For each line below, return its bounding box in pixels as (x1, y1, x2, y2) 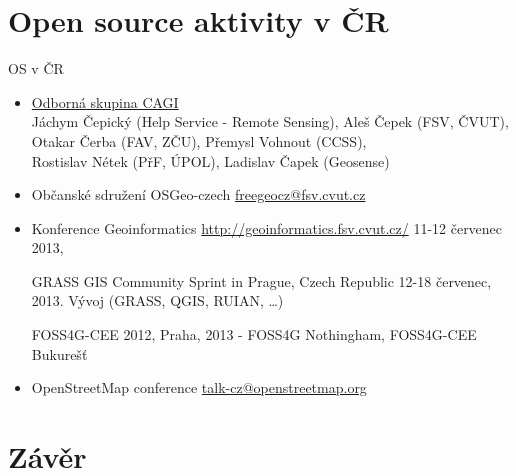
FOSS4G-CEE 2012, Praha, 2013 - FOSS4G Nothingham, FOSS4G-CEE (31, 324, 477, 345)
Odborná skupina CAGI (31, 91, 179, 112)
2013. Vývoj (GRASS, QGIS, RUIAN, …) (31, 290, 284, 311)
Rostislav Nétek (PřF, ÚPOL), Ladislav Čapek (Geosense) (31, 150, 390, 171)
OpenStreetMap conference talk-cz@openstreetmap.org (31, 377, 367, 398)
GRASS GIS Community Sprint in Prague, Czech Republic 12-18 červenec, (31, 270, 492, 291)
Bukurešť (31, 343, 88, 364)
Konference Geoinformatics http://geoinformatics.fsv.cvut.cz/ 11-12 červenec (31, 217, 503, 238)
